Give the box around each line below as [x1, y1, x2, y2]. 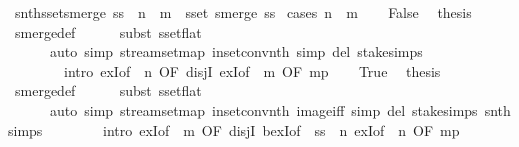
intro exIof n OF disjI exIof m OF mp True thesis [63, 60, 441, 81]
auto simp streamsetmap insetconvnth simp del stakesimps [49, 41, 423, 62]
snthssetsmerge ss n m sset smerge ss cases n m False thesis [14, 2, 472, 22]
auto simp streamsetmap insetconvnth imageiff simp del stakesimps [49, 99, 478, 120]
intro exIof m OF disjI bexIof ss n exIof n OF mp [103, 119, 460, 140]
